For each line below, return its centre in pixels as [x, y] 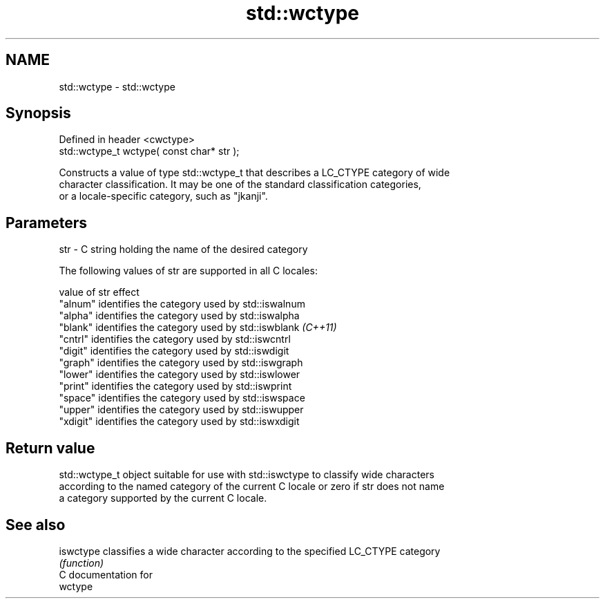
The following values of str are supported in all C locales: [188, 271]
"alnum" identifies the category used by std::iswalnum [182, 304]
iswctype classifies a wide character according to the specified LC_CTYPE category [250, 551]
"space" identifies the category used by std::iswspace [182, 398]
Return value [50, 448]
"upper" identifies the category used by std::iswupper [181, 410]
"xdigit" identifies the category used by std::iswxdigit [179, 422]
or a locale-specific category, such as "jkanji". [163, 196]
